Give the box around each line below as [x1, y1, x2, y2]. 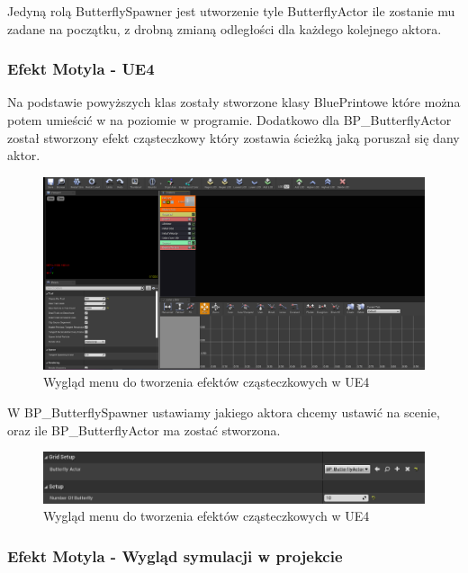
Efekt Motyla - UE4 [7, 58, 155, 80]
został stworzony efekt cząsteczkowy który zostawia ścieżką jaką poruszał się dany [7, 128, 460, 147]
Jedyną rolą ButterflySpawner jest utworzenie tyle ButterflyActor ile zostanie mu [7, 2, 455, 20]
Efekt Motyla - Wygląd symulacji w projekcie [7, 544, 343, 567]
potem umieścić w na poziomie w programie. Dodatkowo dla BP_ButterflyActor [7, 111, 452, 129]
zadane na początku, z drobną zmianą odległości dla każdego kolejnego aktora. [7, 19, 442, 38]
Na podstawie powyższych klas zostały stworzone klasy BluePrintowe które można [7, 93, 461, 112]
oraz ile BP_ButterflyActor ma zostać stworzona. [7, 420, 281, 439]
